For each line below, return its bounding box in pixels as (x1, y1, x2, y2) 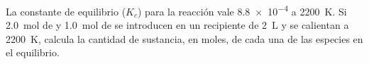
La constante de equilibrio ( (6, 4, 126, 18)
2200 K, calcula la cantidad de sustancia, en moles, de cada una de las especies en (6, 31, 363, 46)
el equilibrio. (6, 45, 60, 60)
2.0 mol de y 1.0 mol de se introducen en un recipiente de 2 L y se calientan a (6, 18, 349, 32)
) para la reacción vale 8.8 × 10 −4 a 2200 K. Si (138, 2, 347, 18)
